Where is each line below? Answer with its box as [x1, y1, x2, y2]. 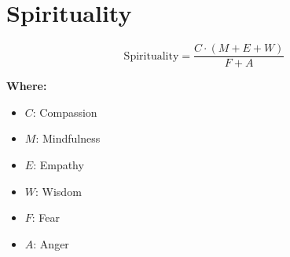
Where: [6, 78, 47, 94]
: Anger [33, 235, 69, 252]
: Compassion [32, 103, 97, 120]
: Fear [31, 209, 61, 226]
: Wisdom [35, 183, 82, 199]
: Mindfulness [35, 130, 101, 147]
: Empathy [33, 156, 84, 172]
